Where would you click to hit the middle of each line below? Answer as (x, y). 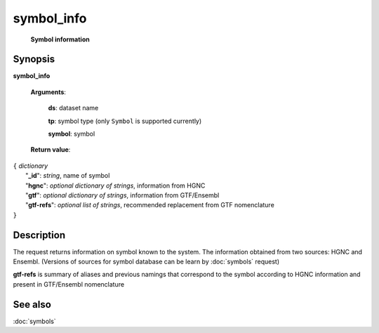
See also (32, 305)
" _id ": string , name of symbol (68, 176)
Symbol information (60, 39)
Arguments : (48, 92)
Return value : (51, 150)
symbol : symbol (72, 134)
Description (39, 235)
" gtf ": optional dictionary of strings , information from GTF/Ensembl (122, 195)
